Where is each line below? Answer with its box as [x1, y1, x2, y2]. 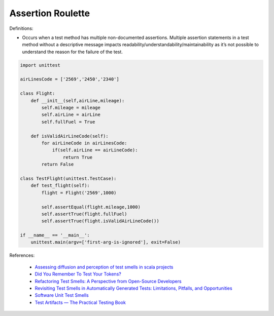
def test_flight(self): [30, 183, 90, 188]
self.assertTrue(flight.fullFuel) [41, 211, 127, 217]
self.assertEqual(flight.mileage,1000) [41, 204, 141, 210]
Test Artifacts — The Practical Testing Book [35, 299, 126, 305]
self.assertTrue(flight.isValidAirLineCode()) [41, 218, 159, 224]
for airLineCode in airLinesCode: [41, 140, 127, 146]
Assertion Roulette [9, 8, 90, 19]
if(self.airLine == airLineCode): [52, 147, 138, 153]
